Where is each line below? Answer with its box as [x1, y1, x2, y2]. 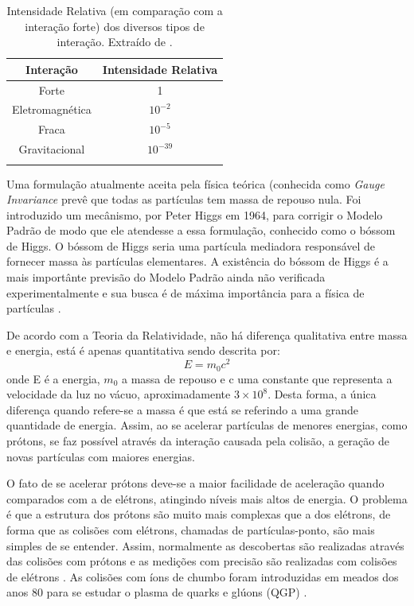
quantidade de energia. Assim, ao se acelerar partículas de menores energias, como [6, 417, 408, 433]
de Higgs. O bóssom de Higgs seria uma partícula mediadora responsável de [6, 237, 376, 254]
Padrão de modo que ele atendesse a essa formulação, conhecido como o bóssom [6, 222, 396, 239]
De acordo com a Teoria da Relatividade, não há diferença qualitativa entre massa [6, 326, 408, 343]
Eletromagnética [12, 101, 92, 118]
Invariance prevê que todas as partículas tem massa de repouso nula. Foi [6, 191, 361, 208]
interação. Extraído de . [57, 33, 173, 50]
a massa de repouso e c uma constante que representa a [121, 370, 393, 387]
